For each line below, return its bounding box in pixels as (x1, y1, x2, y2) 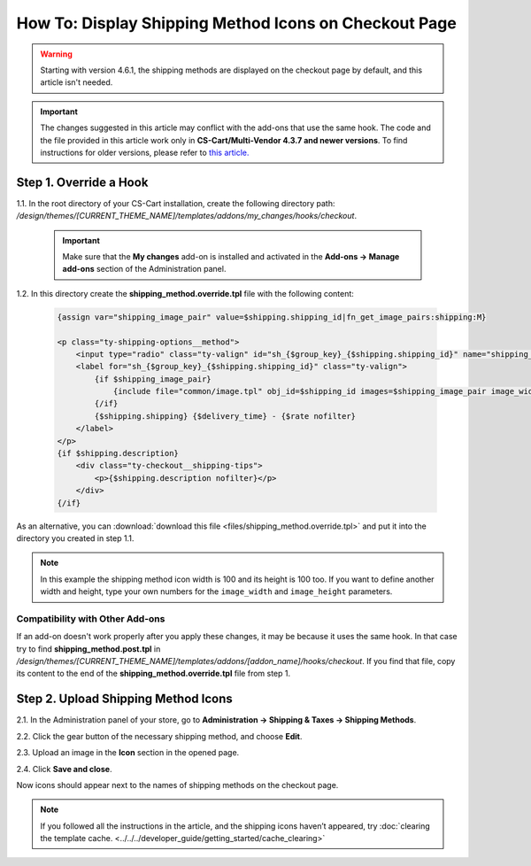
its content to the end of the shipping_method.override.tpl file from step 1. (16, 669, 291, 679)
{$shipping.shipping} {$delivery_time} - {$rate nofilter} (94, 411, 357, 421)
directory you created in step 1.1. (16, 532, 135, 544)
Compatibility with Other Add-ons (16, 612, 165, 624)
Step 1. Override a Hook (16, 174, 149, 189)
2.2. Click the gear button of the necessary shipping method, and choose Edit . (16, 731, 303, 741)
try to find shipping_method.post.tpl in (16, 643, 161, 654)
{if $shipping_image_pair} (94, 374, 212, 384)
